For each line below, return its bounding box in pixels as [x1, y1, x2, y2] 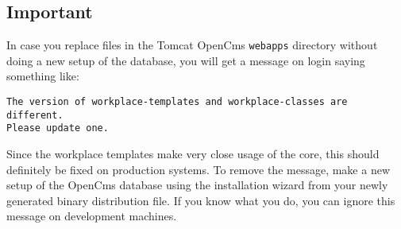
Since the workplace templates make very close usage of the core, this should [6, 146, 380, 162]
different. [6, 109, 64, 121]
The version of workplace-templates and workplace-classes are [6, 96, 348, 108]
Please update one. [6, 122, 109, 134]
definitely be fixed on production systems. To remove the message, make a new [6, 161, 391, 177]
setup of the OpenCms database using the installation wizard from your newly [6, 177, 388, 193]
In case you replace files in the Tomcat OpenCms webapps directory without [6, 37, 378, 53]
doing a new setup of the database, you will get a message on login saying [6, 52, 365, 68]
